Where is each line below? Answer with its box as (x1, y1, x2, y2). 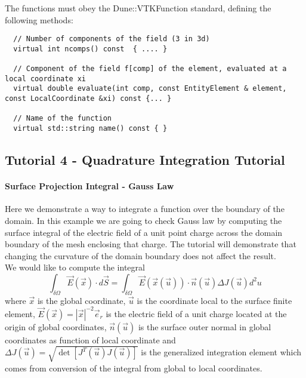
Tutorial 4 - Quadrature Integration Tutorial (5, 150, 285, 169)
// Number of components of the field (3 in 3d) (13, 35, 210, 44)
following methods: (5, 13, 73, 26)
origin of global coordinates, (5, 320, 107, 333)
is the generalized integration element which (141, 346, 302, 358)
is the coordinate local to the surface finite (137, 294, 292, 306)
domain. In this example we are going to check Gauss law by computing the (5, 214, 282, 226)
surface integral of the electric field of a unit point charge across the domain (5, 226, 283, 238)
